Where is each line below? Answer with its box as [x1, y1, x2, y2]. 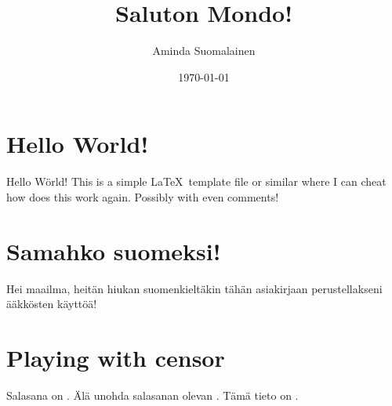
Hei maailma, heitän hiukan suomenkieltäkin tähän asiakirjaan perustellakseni [6, 280, 383, 296]
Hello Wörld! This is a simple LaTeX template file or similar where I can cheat [6, 173, 387, 190]
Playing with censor [6, 341, 225, 373]
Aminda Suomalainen [152, 42, 256, 59]
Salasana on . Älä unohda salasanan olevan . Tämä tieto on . [6, 386, 299, 403]
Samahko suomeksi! [6, 234, 221, 266]
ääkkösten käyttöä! [6, 295, 97, 312]
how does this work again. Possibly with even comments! [6, 188, 279, 205]
